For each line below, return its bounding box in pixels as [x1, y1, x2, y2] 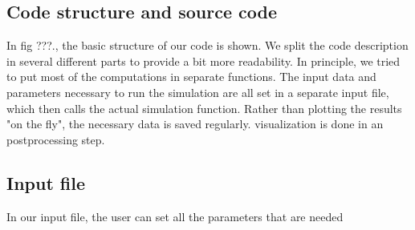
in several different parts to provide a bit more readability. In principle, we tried [6, 52, 401, 69]
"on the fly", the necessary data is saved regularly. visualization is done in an [6, 115, 384, 132]
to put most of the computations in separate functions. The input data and [6, 68, 376, 85]
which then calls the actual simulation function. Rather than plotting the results [6, 99, 402, 116]
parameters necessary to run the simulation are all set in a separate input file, [6, 83, 389, 100]
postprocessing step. [6, 131, 105, 147]
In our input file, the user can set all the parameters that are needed [6, 208, 344, 224]
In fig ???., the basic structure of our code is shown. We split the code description [6, 37, 409, 54]
